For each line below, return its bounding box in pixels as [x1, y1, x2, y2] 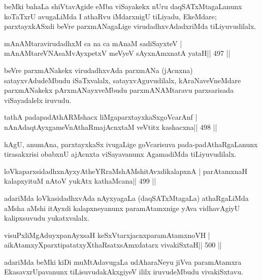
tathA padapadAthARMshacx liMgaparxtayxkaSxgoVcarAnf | [4, 112, 198, 122]
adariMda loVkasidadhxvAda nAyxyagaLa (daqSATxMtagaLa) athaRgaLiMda [4, 192, 249, 203]
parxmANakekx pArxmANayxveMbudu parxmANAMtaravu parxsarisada [4, 85, 234, 95]
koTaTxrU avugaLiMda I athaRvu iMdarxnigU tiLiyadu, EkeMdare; [4, 11, 217, 21]
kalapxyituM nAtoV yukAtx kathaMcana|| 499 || [4, 176, 156, 186]
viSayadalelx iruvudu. [4, 94, 72, 105]
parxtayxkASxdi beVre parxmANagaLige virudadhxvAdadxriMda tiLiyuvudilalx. [4, 21, 256, 31]
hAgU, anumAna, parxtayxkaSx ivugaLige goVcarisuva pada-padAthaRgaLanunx [4, 138, 258, 149]
